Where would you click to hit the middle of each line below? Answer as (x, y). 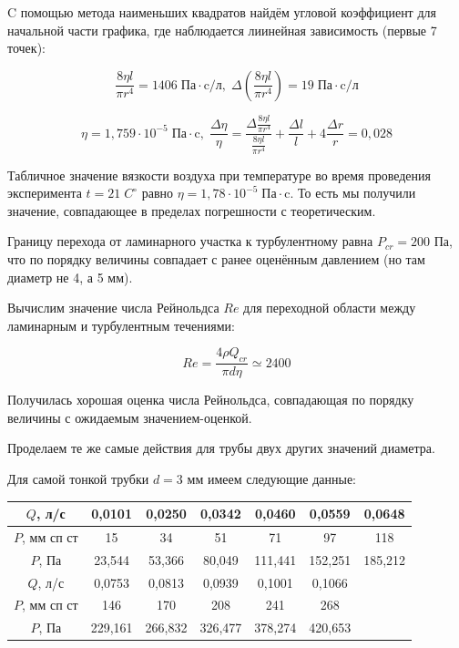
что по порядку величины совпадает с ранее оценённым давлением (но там (216, 258)
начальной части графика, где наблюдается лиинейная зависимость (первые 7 (222, 30)
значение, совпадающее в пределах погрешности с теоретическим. (192, 210)
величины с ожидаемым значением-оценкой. (130, 417)
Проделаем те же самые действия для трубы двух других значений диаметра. (221, 448)
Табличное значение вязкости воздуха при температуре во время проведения (219, 175)
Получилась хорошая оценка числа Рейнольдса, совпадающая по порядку (211, 400)
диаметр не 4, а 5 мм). (70, 277)
